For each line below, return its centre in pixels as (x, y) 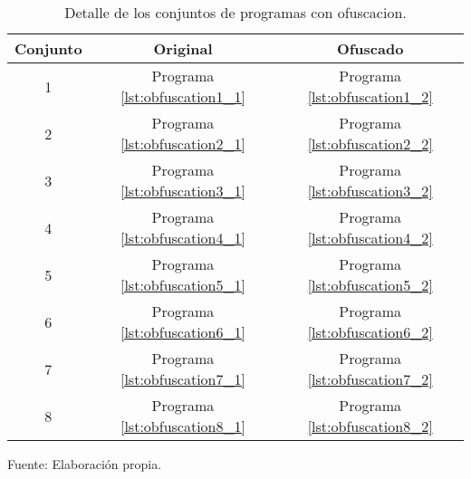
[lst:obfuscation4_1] (183, 238)
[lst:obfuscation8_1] (183, 426)
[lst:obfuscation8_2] (370, 426)
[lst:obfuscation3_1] (183, 191)
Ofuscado (370, 48)
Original (183, 48)
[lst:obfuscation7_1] (183, 379)
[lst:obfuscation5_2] (370, 285)
